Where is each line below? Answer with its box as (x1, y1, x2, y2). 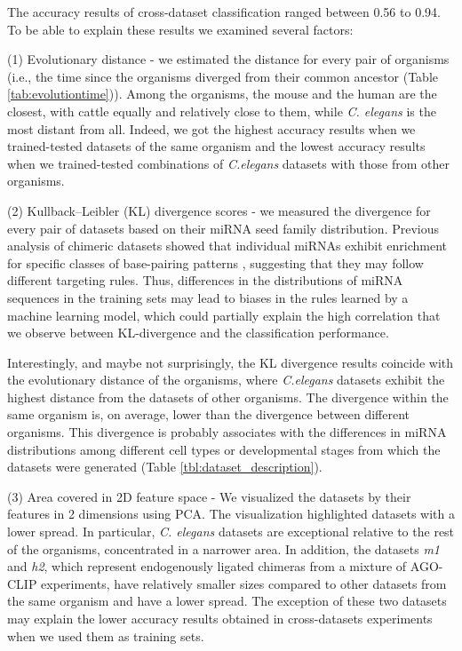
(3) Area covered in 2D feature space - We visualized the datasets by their (7, 487, 411, 505)
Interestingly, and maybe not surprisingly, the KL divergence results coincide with (7, 353, 454, 371)
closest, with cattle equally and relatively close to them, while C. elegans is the (7, 101, 436, 120)
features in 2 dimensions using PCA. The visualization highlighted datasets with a (7, 504, 456, 523)
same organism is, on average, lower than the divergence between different (7, 405, 410, 424)
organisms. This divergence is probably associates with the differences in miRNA (7, 423, 447, 441)
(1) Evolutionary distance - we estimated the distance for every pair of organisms (7, 50, 450, 68)
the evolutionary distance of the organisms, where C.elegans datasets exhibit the (7, 370, 445, 389)
